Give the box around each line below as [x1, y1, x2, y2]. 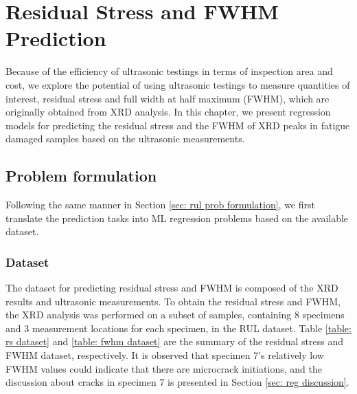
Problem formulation [5, 165, 157, 186]
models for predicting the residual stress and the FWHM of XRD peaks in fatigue [5, 118, 350, 132]
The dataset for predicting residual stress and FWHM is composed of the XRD [5, 281, 338, 295]
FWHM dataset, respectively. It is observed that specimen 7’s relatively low [5, 348, 324, 362]
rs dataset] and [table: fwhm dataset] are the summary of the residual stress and [5, 334, 343, 349]
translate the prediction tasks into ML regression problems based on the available [5, 210, 349, 225]
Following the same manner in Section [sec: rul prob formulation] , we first [5, 197, 315, 212]
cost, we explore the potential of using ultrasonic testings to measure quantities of [5, 77, 350, 91]
